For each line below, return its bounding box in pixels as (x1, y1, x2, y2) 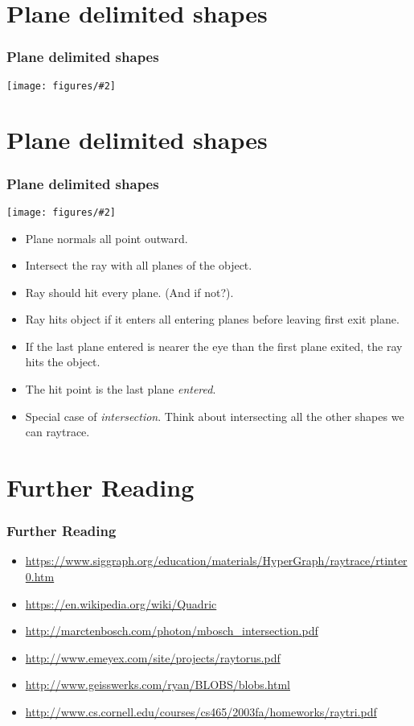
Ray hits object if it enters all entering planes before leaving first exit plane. (25, 311, 400, 328)
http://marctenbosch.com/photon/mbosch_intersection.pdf (25, 622, 318, 639)
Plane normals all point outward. (25, 229, 188, 246)
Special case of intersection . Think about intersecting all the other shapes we (25, 407, 404, 424)
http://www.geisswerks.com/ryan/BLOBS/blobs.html (25, 676, 290, 693)
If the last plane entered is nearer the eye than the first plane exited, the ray (25, 337, 403, 354)
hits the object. (25, 353, 100, 370)
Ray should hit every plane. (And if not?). (25, 283, 234, 300)
